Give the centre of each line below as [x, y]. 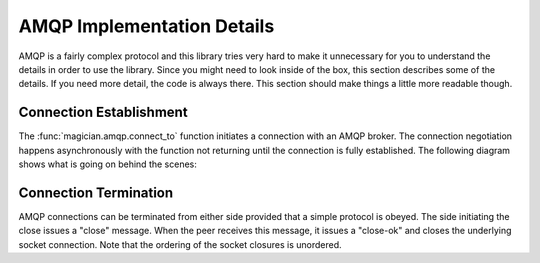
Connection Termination [96, 192]
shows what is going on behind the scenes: [107, 164]
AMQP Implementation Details [146, 26]
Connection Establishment [103, 112]
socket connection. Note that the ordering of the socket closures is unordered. [180, 244]
